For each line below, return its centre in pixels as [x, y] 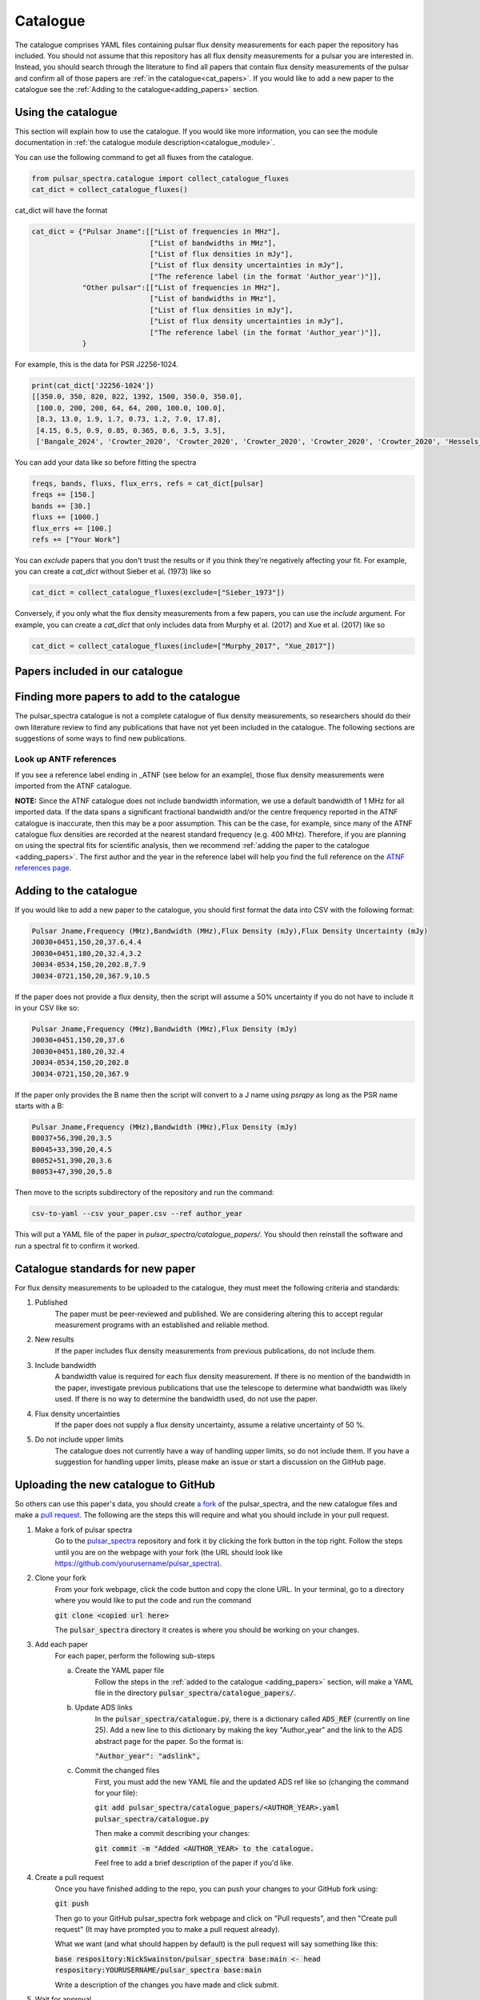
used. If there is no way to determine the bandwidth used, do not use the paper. [186, 1399]
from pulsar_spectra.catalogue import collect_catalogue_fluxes [160, 178]
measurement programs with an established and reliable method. [162, 1325]
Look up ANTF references [66, 758]
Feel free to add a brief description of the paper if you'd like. [194, 1863]
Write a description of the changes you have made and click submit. [167, 1985]
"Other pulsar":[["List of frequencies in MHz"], [181, 288]
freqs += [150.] [64, 495]
